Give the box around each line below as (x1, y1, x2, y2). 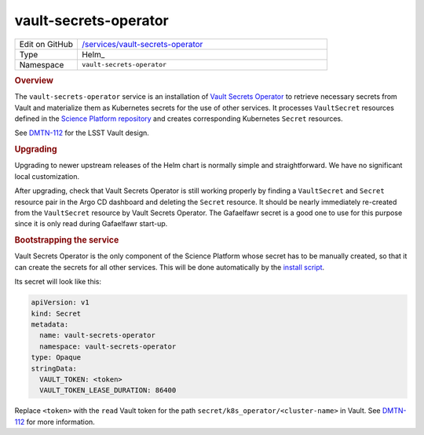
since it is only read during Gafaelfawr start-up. (14, 219, 168, 228)
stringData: (31, 364, 78, 373)
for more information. (26, 417, 96, 426)
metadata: (31, 320, 69, 329)
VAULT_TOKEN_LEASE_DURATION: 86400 (39, 386, 177, 395)
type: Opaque (31, 353, 82, 362)
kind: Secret (31, 309, 82, 318)
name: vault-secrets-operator (39, 331, 156, 340)
